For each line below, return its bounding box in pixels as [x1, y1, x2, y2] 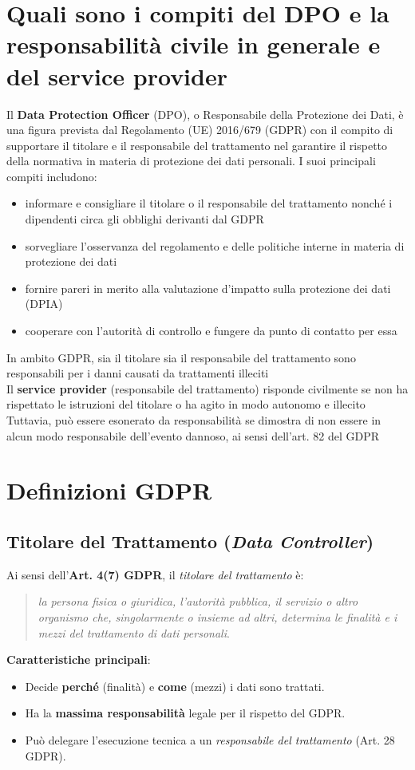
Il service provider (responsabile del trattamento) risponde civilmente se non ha [6, 380, 409, 397]
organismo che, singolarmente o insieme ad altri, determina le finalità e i [38, 608, 397, 625]
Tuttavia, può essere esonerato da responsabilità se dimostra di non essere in [6, 412, 381, 428]
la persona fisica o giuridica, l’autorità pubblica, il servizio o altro [38, 593, 358, 610]
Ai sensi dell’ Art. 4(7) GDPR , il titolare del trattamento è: [6, 566, 304, 582]
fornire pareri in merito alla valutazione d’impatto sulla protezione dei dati [25, 279, 391, 296]
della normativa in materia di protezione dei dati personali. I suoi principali [6, 152, 376, 169]
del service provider [6, 59, 227, 92]
